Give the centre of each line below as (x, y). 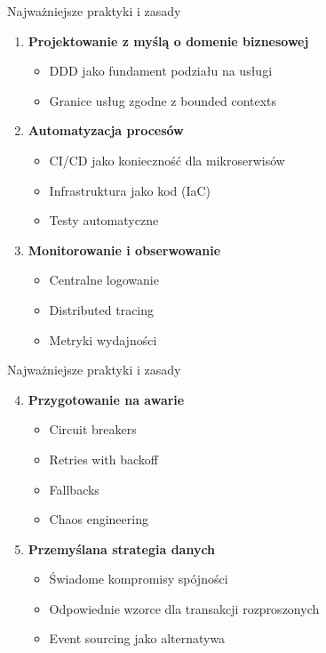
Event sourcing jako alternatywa (137, 638)
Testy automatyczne (104, 220)
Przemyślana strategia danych (122, 548)
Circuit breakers (93, 429)
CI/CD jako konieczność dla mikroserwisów (167, 160)
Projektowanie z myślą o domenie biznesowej (168, 40)
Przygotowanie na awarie (106, 399)
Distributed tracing (102, 309)
